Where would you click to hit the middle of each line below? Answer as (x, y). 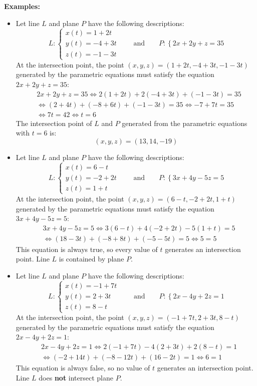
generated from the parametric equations (185, 123)
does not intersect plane (76, 377)
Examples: (22, 6)
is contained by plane (91, 259)
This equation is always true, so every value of (87, 249)
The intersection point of (54, 123)
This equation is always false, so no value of (83, 368)
